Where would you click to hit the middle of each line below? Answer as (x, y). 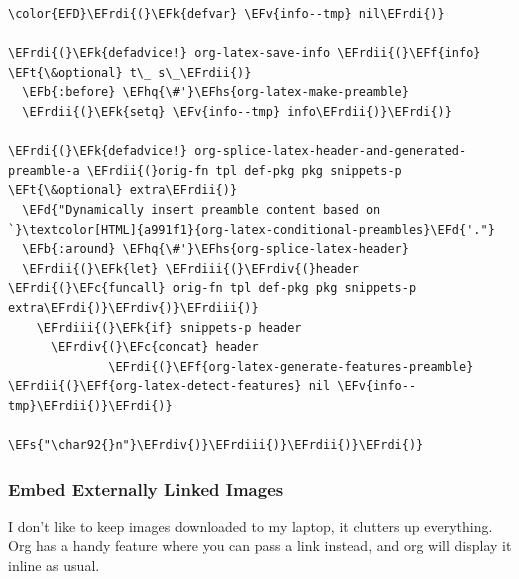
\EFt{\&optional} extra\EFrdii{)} (123, 190)
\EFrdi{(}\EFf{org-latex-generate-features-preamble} (291, 366)
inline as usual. (54, 565)
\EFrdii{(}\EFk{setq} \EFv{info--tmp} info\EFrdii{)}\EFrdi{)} (237, 111)
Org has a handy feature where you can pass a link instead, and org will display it (260, 545)
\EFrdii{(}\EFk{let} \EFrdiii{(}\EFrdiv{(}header (190, 268)
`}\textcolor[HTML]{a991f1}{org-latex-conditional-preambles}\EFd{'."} (251, 229)
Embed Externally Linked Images (146, 488)
